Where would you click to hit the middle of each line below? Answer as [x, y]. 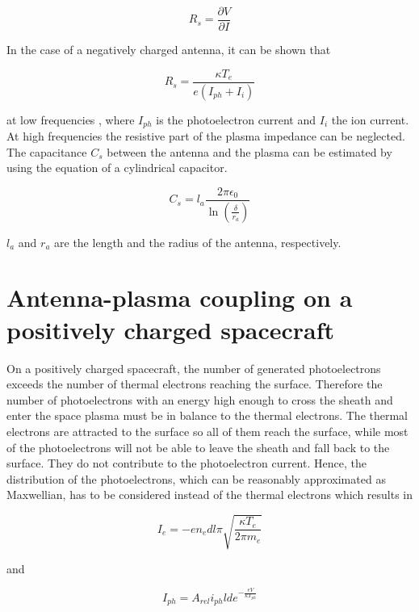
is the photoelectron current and [236, 119]
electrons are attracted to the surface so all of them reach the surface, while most [207, 431]
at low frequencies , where [71, 119]
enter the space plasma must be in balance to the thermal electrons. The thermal [207, 415]
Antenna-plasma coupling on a [180, 298]
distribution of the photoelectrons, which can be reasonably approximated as [196, 478]
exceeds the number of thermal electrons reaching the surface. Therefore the [195, 384]
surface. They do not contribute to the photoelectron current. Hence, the [186, 463]
